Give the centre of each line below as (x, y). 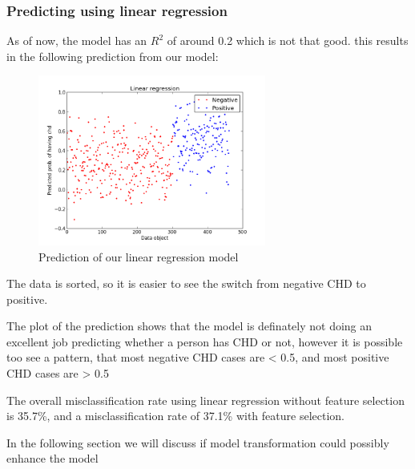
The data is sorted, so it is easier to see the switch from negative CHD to (186, 283)
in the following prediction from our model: (113, 56)
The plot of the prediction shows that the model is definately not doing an (189, 326)
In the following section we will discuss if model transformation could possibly (198, 442)
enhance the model (52, 458)
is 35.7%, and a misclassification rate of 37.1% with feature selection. (175, 416)
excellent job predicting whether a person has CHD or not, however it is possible (205, 341)
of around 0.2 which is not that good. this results (288, 40)
